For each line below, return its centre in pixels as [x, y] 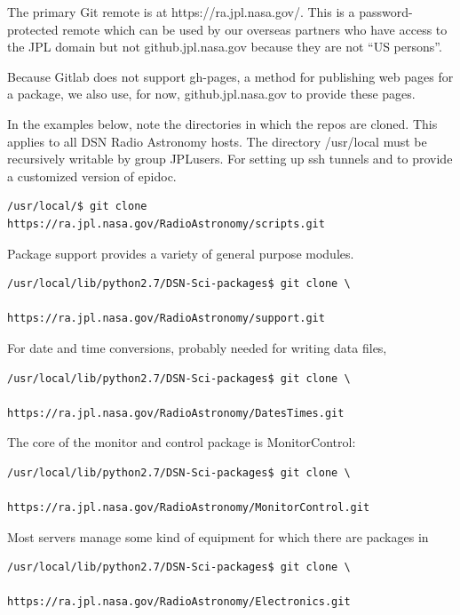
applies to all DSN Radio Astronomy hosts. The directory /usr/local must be [217, 141]
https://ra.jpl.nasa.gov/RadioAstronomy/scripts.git [166, 224]
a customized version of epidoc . [92, 176]
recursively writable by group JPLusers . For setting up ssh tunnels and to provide [230, 159]
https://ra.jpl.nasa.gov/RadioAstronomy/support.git [166, 319]
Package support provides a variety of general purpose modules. [181, 253]
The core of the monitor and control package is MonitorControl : [182, 442]
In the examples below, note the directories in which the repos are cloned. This [222, 123]
